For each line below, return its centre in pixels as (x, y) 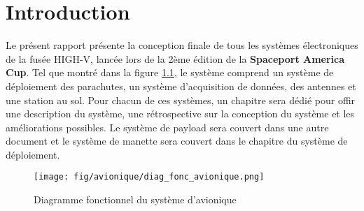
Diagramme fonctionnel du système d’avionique (135, 199)
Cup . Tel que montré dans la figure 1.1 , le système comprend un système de (170, 72)
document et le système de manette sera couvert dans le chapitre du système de (177, 141)
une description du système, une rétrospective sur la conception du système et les (180, 114)
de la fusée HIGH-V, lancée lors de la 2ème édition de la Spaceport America (175, 58)
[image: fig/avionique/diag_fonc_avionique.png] (149, 177)
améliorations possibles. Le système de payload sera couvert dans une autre (167, 127)
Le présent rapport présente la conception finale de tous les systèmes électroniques (182, 45)
